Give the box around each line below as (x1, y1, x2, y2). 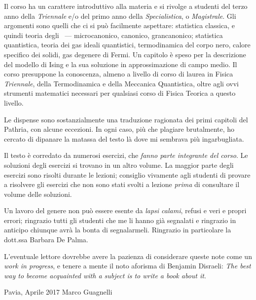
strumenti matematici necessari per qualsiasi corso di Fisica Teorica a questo (4, 88, 236, 98)
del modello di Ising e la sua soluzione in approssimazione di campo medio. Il (4, 59, 237, 69)
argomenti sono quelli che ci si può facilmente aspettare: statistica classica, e (4, 20, 235, 31)
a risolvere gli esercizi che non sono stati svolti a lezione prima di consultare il (4, 179, 240, 189)
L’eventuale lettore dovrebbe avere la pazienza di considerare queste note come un (4, 251, 252, 261)
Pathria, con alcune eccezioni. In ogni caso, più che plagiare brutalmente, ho (4, 124, 235, 134)
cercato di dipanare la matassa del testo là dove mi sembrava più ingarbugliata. (4, 133, 244, 144)
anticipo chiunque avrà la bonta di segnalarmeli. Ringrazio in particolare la (4, 225, 231, 235)
